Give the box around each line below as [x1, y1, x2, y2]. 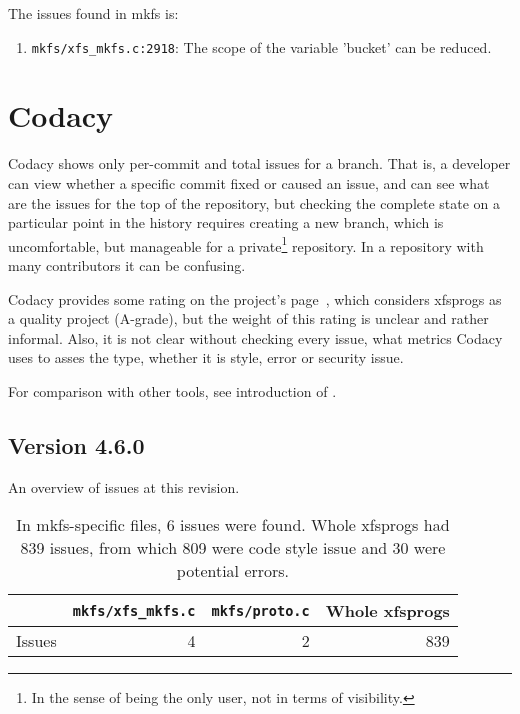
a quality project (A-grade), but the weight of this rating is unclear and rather [8, 308, 489, 329]
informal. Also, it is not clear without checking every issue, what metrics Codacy [8, 327, 503, 348]
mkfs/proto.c [211, 602, 310, 619]
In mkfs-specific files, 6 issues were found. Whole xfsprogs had [16, 513, 450, 537]
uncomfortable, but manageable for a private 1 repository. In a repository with [8, 232, 484, 256]
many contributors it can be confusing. [8, 255, 246, 275]
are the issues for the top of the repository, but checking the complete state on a [8, 192, 501, 213]
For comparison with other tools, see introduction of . [8, 380, 337, 401]
